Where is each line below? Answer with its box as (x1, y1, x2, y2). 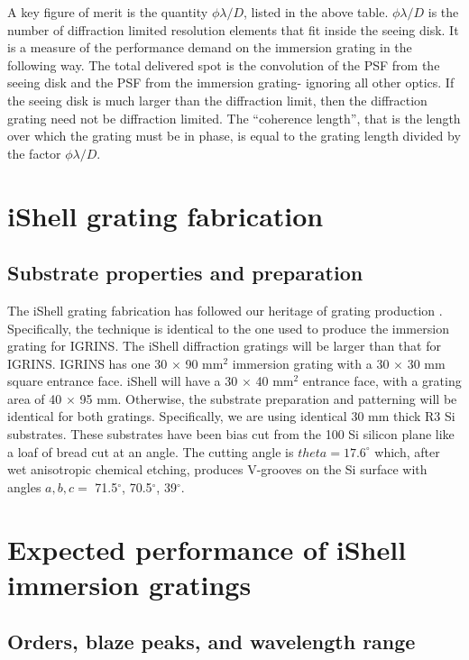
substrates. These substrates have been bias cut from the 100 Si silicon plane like (7, 425, 455, 444)
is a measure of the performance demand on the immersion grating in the (7, 38, 412, 57)
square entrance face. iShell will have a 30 (7, 371, 238, 390)
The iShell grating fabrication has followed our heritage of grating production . (7, 300, 443, 319)
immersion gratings (7, 565, 252, 602)
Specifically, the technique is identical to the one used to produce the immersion (7, 318, 449, 337)
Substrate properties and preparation (7, 259, 363, 287)
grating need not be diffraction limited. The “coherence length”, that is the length (7, 108, 461, 127)
